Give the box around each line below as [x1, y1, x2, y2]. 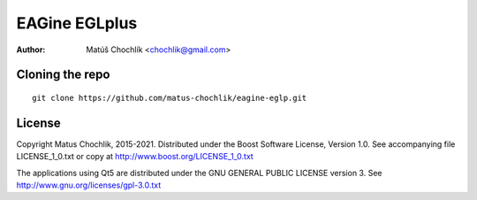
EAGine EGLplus [16, 13, 138, 33]
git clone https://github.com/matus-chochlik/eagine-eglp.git [32, 93, 307, 103]
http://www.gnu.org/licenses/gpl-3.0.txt [16, 180, 162, 190]
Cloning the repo [16, 67, 110, 82]
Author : [16, 44, 46, 55]
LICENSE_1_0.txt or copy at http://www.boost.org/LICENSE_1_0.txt [16, 151, 254, 162]
